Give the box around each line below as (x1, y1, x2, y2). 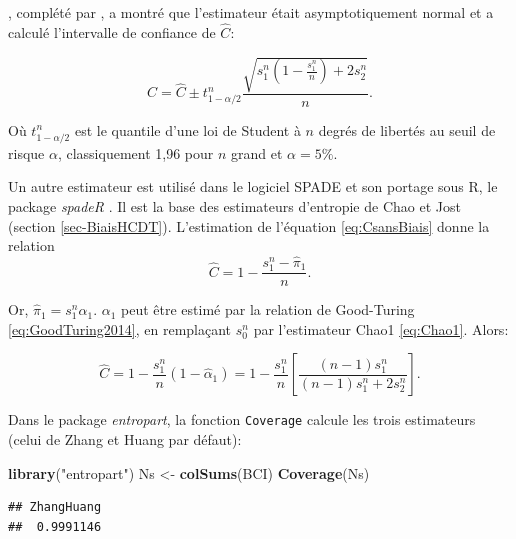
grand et (231, 142, 283, 163)
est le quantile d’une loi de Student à (74, 119, 301, 140)
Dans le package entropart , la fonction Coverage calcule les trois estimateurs (8, 409, 476, 430)
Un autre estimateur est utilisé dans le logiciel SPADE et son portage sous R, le (8, 176, 498, 197)
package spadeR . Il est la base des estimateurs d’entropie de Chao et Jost (8, 195, 461, 216)
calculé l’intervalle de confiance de (8, 21, 216, 42)
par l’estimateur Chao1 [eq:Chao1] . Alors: (253, 318, 509, 339)
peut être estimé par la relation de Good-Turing (121, 299, 415, 320)
